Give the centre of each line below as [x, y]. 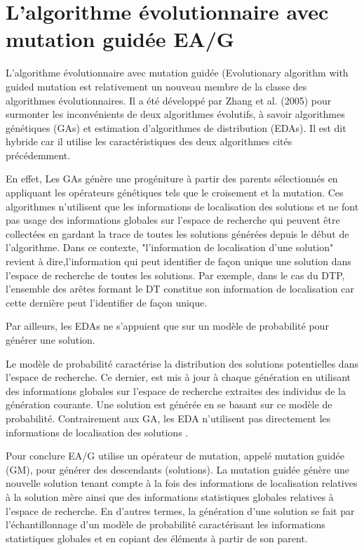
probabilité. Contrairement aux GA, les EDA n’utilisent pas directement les [168, 418]
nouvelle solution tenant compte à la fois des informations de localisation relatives [182, 483]
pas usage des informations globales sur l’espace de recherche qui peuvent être [173, 220]
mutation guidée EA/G [120, 39]
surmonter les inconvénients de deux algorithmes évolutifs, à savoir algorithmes [175, 114]
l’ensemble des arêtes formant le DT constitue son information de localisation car [180, 289]
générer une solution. [50, 340]
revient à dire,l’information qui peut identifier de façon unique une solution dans [178, 261]
